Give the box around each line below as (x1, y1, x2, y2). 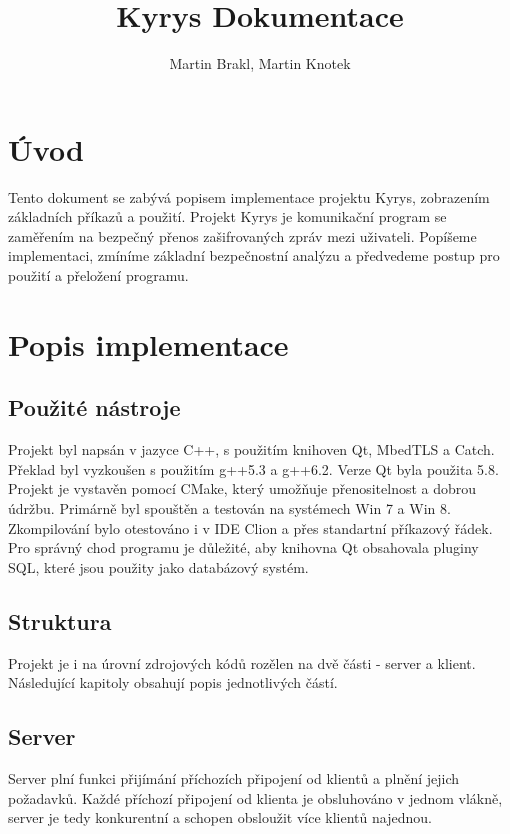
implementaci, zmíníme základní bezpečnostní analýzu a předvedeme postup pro (8, 245, 500, 266)
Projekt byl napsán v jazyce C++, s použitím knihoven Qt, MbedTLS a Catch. (8, 439, 495, 460)
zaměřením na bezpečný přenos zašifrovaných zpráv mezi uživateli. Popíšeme (8, 225, 477, 246)
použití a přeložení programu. (8, 265, 189, 286)
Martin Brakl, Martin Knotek (169, 53, 351, 74)
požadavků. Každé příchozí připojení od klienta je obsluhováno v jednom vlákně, (8, 787, 503, 808)
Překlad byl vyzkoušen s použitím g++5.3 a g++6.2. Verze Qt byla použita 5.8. (8, 458, 499, 479)
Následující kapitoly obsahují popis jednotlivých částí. (8, 672, 338, 693)
